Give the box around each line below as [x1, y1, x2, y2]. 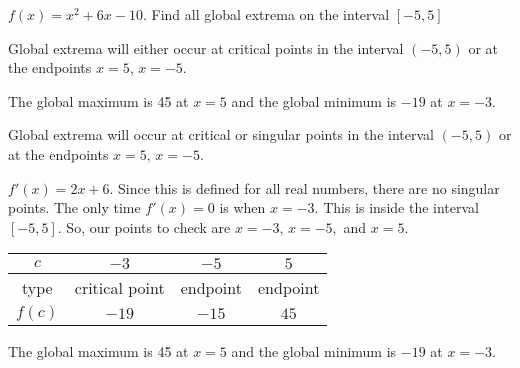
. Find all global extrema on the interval [142, 4, 390, 24]
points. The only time [8, 197, 141, 218]
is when [219, 197, 266, 218]
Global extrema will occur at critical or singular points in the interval [8, 124, 434, 145]
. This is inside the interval [314, 197, 479, 218]
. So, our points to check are [57, 216, 231, 237]
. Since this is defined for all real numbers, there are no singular [109, 177, 500, 198]
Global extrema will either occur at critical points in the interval [8, 37, 404, 58]
